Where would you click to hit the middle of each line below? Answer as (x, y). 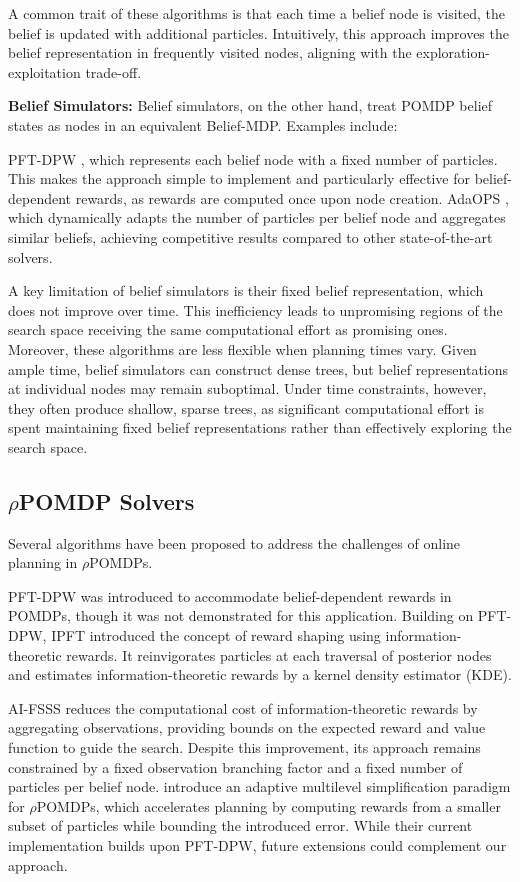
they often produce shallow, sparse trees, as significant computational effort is (246, 407)
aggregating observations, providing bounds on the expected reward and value (247, 727)
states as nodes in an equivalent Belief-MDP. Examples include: (203, 124)
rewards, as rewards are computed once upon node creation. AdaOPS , (292, 197)
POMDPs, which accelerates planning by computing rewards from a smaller (268, 805)
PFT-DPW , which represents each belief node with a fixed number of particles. (253, 158)
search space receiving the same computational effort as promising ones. (228, 329)
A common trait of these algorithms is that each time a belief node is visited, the (257, 13)
